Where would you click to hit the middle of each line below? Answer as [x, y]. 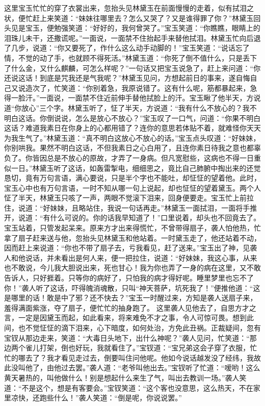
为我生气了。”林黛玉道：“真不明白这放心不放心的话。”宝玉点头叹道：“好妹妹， [132, 137]
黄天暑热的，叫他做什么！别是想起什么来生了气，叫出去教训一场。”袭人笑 [125, 377]
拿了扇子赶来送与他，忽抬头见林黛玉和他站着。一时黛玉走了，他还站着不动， [132, 237]
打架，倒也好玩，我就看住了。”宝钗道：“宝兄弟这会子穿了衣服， [145, 348]
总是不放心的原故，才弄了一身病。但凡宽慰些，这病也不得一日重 [154, 157]
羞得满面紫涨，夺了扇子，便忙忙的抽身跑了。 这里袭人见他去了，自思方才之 [130, 307]
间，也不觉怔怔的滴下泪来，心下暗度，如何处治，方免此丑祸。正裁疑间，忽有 [132, 327]
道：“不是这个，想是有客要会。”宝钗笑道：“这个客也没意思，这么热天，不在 [129, 387]
